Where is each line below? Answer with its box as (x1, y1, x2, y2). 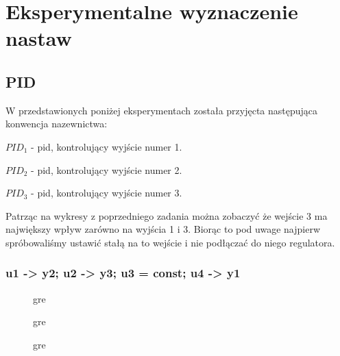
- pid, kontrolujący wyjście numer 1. (31, 139, 182, 153)
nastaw (5, 24, 72, 52)
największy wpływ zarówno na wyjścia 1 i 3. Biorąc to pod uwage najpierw (5, 222, 320, 236)
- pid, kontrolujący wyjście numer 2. (31, 162, 182, 177)
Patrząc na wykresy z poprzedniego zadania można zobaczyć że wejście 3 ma (5, 208, 328, 222)
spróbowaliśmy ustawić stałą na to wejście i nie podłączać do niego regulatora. (5, 235, 335, 249)
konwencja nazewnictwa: (5, 116, 108, 131)
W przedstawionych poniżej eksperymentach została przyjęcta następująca (5, 103, 318, 117)
